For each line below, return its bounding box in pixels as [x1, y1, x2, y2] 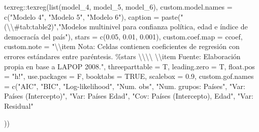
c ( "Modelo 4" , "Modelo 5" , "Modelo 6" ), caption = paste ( [4, 11, 181, 22]
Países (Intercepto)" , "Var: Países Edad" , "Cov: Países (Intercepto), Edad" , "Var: [4, 91, 253, 101]
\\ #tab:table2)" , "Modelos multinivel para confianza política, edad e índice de [7, 21, 248, 32]
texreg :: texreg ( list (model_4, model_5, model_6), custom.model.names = [4, 2, 233, 12]
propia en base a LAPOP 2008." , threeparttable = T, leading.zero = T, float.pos [4, 61, 255, 71]
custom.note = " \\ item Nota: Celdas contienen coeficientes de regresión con [4, 41, 240, 52]
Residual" [4, 100, 34, 111]
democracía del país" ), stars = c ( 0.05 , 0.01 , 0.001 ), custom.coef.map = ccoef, [4, 31, 243, 41]
